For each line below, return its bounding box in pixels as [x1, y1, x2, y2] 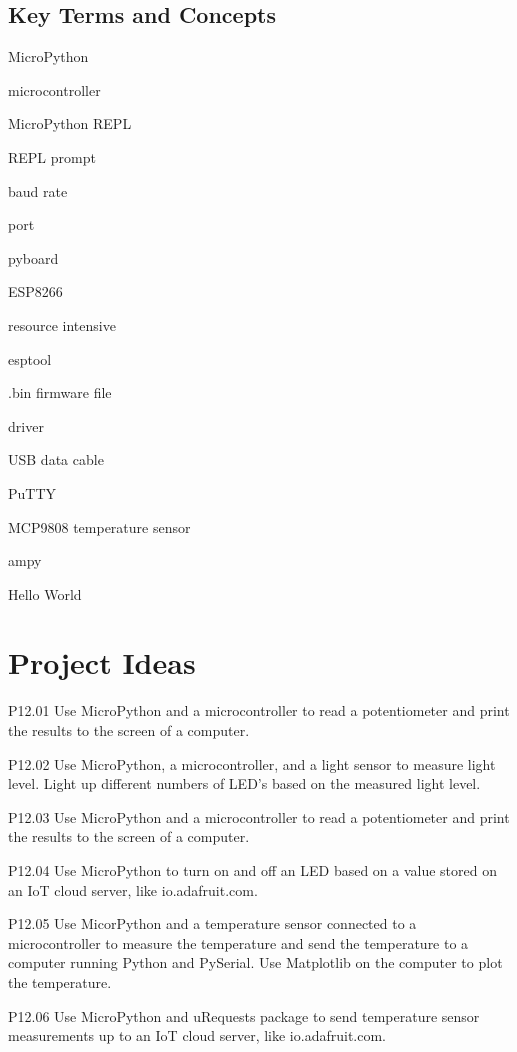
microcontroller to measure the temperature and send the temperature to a [8, 932, 469, 953]
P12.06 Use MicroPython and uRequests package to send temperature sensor [8, 1005, 480, 1026]
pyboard [8, 247, 59, 268]
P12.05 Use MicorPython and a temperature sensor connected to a [8, 913, 417, 934]
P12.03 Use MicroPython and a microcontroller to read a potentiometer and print [8, 806, 510, 827]
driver [8, 415, 44, 436]
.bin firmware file [8, 382, 112, 403]
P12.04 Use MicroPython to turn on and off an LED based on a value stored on [8, 859, 498, 880]
